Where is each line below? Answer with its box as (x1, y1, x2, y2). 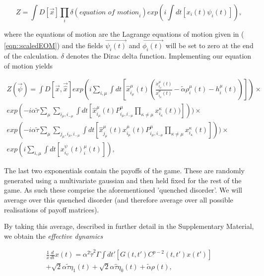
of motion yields (4, 60, 53, 70)
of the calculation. (4, 50, 59, 61)
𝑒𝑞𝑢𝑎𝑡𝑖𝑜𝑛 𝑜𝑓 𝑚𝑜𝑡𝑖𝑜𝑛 (79, 9, 139, 16)
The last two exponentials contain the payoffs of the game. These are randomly (4, 165, 245, 176)
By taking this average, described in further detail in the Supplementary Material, (4, 221, 254, 231)
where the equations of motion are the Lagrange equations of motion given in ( (4, 29, 244, 39)
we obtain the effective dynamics (4, 230, 103, 241)
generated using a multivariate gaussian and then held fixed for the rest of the (4, 175, 242, 185)
